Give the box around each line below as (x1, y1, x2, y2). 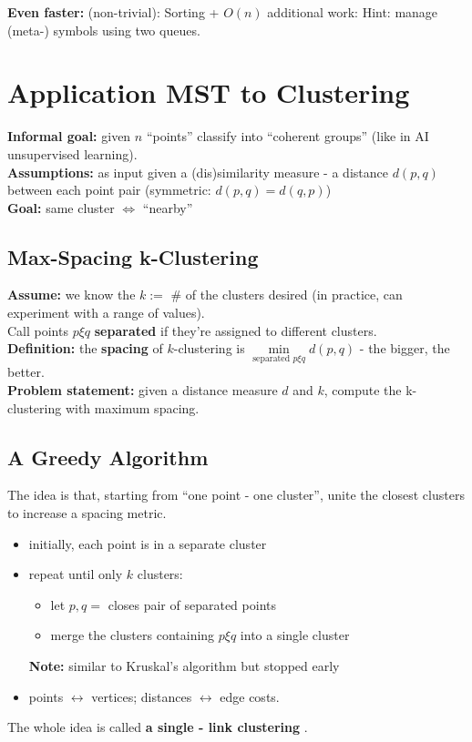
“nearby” (142, 198, 193, 217)
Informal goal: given (7, 127, 131, 146)
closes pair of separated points (108, 595, 276, 614)
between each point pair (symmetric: (7, 180, 211, 199)
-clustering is (173, 339, 245, 358)
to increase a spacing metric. (7, 503, 167, 523)
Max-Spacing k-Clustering (7, 242, 259, 270)
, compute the (323, 381, 402, 400)
